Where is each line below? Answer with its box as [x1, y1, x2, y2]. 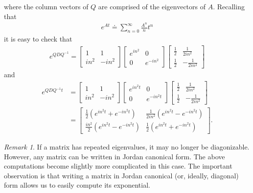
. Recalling [213, 1, 245, 11]
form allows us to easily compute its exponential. [4, 180, 150, 190]
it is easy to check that [4, 34, 72, 44]
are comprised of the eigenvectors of [98, 1, 206, 11]
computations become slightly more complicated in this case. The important [4, 161, 232, 171]
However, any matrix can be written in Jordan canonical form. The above [4, 151, 225, 161]
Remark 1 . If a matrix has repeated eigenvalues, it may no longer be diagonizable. [4, 141, 250, 151]
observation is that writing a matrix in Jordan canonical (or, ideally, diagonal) [4, 170, 239, 180]
